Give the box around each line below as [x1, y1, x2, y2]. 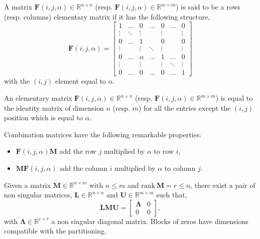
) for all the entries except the [138, 102, 231, 113]
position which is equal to [4, 112, 83, 123]
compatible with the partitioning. [4, 225, 106, 236]
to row [154, 146, 174, 156]
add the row [59, 146, 96, 156]
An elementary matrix [4, 93, 72, 103]
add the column [59, 162, 108, 173]
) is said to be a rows [176, 2, 240, 12]
